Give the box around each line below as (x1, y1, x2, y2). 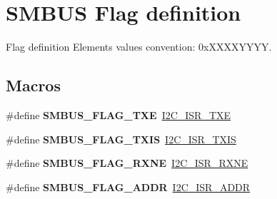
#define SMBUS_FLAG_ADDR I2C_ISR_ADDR (6, 179, 251, 194)
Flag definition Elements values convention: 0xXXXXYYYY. (6, 39, 272, 54)
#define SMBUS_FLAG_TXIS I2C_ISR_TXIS (6, 131, 236, 146)
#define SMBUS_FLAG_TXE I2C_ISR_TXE (6, 107, 231, 122)
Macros (6, 74, 61, 96)
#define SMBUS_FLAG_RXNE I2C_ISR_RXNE (6, 155, 248, 170)
